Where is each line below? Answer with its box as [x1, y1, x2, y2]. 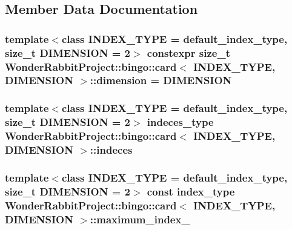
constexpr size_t [147, 45, 230, 60]
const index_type [147, 183, 235, 199]
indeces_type [147, 114, 214, 130]
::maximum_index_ [90, 211, 190, 226]
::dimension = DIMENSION [90, 73, 232, 88]
